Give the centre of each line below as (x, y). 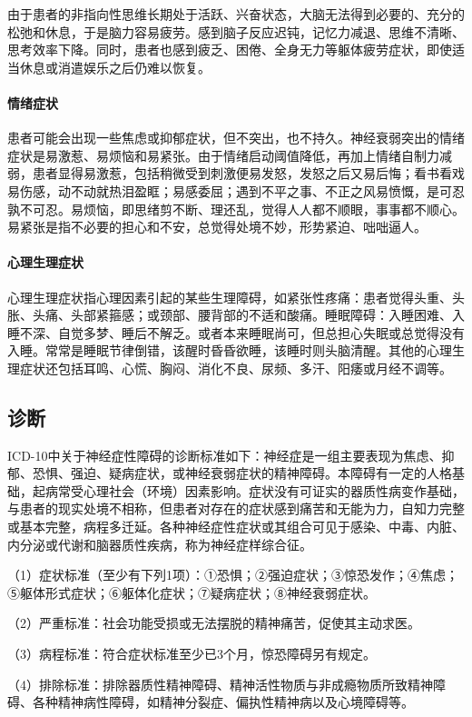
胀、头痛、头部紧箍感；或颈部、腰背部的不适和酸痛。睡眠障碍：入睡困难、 (230, 315)
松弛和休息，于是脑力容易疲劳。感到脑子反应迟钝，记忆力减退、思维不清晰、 (236, 31)
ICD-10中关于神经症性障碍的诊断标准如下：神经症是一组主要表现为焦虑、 (225, 455)
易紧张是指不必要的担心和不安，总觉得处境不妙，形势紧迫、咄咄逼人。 (217, 227)
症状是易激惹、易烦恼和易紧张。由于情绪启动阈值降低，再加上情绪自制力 (223, 155)
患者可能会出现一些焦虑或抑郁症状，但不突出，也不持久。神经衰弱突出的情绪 (236, 138)
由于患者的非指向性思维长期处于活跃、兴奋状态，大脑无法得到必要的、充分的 (236, 14)
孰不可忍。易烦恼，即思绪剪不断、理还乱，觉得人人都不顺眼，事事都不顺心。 (236, 209)
